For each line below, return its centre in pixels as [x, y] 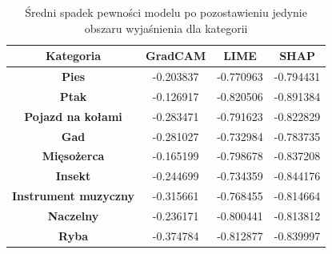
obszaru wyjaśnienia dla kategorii [166, 28]
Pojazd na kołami [73, 116]
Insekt [73, 176]
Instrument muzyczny [74, 196]
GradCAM [176, 56]
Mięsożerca [73, 156]
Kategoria [73, 56]
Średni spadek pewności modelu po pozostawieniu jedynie [166, 12]
